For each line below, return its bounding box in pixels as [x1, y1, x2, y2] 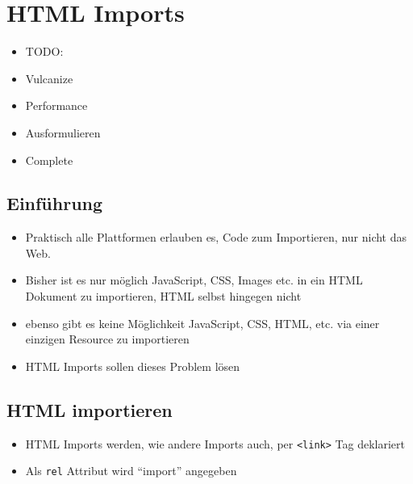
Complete [25, 151, 73, 168]
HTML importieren [6, 397, 173, 422]
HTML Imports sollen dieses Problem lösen [25, 357, 240, 374]
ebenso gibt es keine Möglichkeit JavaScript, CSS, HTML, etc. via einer [25, 314, 380, 331]
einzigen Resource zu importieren [25, 330, 190, 347]
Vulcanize [25, 69, 73, 86]
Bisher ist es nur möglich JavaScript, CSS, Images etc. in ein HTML [25, 271, 363, 288]
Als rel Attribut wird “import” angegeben [25, 462, 237, 479]
